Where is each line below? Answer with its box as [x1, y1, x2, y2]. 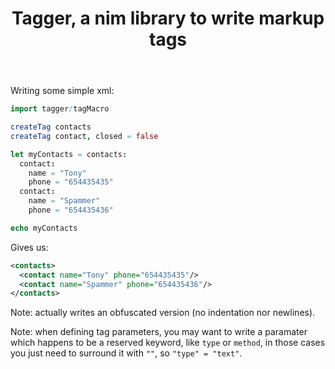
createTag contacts [10, 122, 92, 132]
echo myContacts [10, 223, 78, 233]
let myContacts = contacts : [10, 149, 128, 159]
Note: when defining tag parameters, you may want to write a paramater [10, 326, 308, 338]
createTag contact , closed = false [10, 131, 159, 141]
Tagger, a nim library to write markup [11, 7, 325, 30]
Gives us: [10, 241, 49, 253]
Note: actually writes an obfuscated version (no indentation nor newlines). [10, 307, 316, 319]
